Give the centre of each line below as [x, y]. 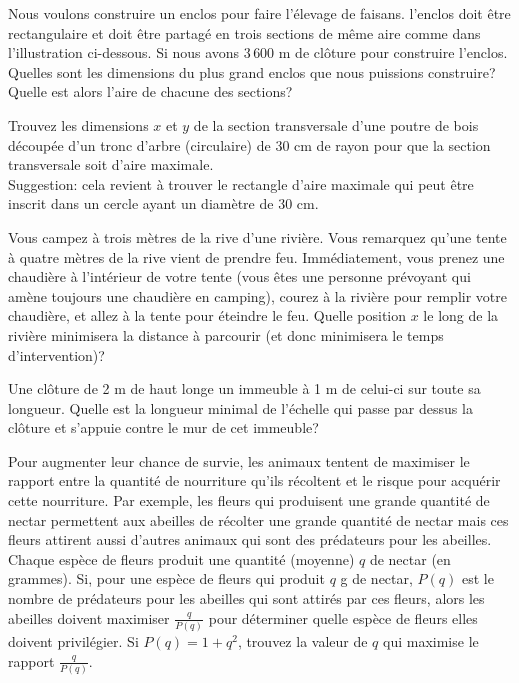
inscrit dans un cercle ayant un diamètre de [141, 203]
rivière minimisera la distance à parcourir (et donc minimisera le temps [226, 334]
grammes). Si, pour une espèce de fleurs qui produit [166, 578]
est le [477, 578]
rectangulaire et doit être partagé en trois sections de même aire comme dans [244, 32]
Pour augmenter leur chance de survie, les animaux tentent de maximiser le [239, 460]
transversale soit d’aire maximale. [111, 164]
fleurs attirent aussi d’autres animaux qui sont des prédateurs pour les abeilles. [250, 539]
